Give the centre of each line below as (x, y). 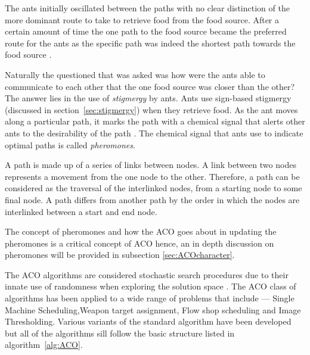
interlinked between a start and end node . (81, 211)
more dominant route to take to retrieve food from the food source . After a (142, 19)
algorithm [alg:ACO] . (44, 345)
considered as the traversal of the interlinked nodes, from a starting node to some (154, 188)
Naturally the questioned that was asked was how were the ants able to (135, 74)
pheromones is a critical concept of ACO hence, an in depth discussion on (139, 243)
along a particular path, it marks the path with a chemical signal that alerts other (155, 121)
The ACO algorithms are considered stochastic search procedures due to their (147, 274)
